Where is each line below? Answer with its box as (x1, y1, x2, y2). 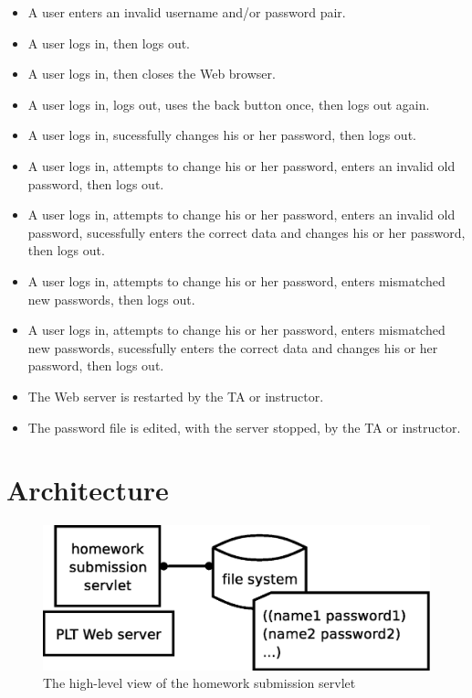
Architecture (6, 471, 169, 509)
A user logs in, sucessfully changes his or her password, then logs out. (27, 125, 416, 145)
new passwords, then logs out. (27, 289, 195, 308)
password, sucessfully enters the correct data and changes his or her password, (27, 222, 466, 242)
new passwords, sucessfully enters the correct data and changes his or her (27, 338, 438, 357)
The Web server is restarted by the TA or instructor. (27, 386, 324, 405)
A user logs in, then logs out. (27, 33, 191, 52)
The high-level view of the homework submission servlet (43, 673, 356, 693)
